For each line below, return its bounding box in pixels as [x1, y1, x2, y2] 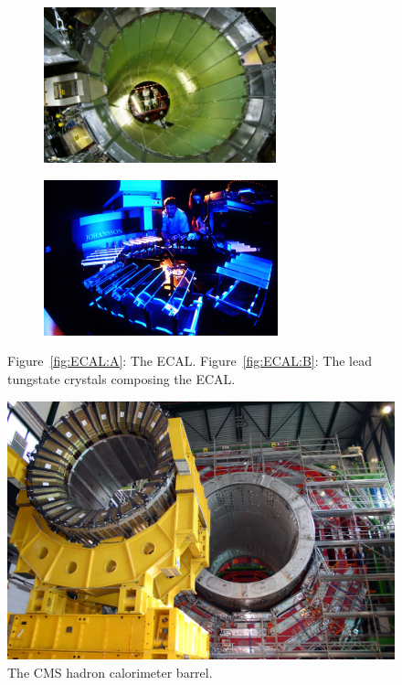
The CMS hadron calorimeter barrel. [7, 662, 213, 681]
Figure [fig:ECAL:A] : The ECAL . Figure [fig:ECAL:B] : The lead [7, 351, 372, 370]
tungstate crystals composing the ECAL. [7, 369, 236, 388]
